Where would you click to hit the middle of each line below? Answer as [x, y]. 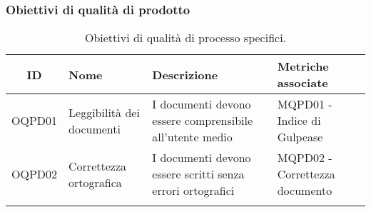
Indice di [299, 121]
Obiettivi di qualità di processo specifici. [185, 38]
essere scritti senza [198, 174]
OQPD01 [35, 121]
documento [305, 191]
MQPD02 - [305, 158]
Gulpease [300, 137]
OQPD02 [35, 174]
